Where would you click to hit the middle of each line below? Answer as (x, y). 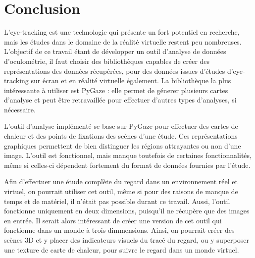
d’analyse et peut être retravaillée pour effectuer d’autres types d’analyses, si (120, 100)
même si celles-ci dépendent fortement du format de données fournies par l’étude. (127, 165)
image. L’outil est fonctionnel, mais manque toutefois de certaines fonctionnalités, (128, 155)
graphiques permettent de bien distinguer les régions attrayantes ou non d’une (123, 145)
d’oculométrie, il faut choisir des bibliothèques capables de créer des (107, 61)
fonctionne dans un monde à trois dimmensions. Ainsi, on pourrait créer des (119, 230)
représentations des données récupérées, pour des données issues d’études (115, 71)
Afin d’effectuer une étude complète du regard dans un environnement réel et (121, 181)
